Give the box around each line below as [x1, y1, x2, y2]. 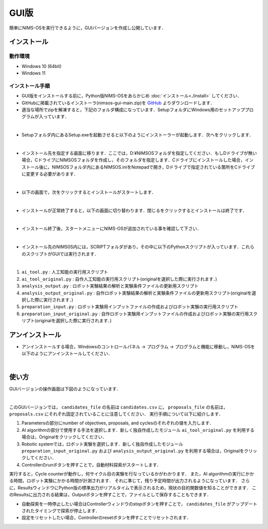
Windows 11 [21, 70, 46, 76]
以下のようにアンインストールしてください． [21, 350, 113, 357]
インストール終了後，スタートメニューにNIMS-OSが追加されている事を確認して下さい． [21, 226, 201, 232]
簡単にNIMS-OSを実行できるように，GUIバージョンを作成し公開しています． [9, 25, 166, 31]
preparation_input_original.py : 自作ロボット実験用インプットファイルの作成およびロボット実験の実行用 [21, 311, 249, 317]
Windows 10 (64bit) [21, 63, 62, 69]
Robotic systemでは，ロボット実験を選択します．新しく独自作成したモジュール [21, 441, 184, 447]
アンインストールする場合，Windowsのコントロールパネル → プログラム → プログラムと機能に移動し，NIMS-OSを [21, 344, 255, 350]
